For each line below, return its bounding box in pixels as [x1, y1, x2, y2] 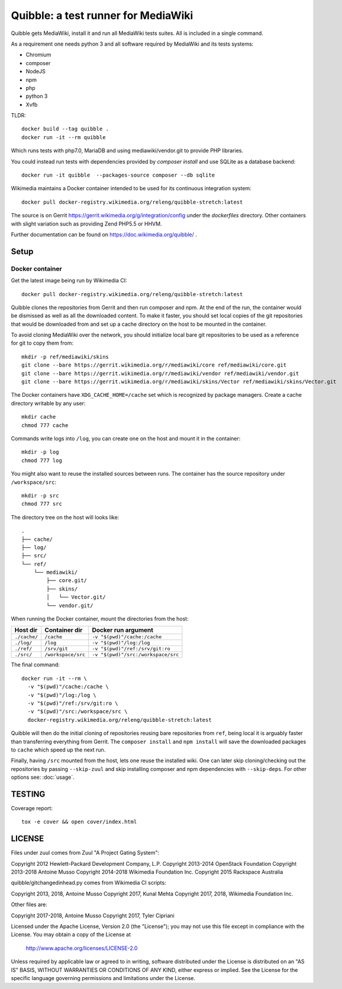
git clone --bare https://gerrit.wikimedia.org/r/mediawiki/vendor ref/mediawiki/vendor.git [21, 370, 299, 377]
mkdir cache [21, 413, 56, 420]
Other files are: [11, 901, 47, 908]
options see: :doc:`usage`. [11, 773, 75, 781]
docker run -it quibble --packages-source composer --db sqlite [21, 172, 215, 179]
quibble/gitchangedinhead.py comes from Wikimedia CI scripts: [11, 879, 166, 887]
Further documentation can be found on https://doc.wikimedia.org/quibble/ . [11, 231, 198, 238]
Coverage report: [11, 805, 53, 811]
